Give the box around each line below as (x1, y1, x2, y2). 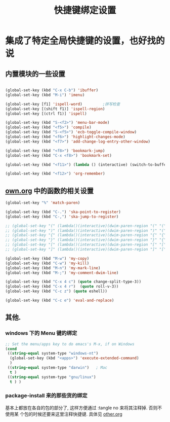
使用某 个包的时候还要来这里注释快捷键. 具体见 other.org (5, 411, 122, 417)
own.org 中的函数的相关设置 (5, 186, 94, 195)
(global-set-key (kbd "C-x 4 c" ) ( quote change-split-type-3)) (5, 279, 142, 285)
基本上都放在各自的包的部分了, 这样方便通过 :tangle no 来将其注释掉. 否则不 (5, 404, 162, 411)
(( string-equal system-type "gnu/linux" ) (7, 374, 96, 379)
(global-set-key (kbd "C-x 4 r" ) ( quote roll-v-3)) (5, 284, 119, 289)
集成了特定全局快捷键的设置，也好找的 (5, 35, 165, 47)
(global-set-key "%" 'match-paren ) (5, 200, 80, 205)
